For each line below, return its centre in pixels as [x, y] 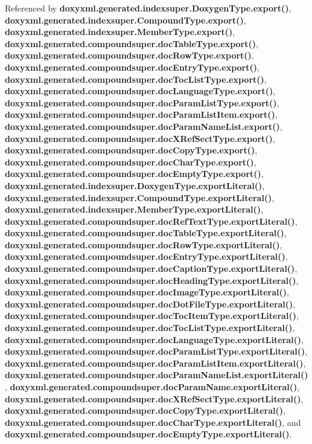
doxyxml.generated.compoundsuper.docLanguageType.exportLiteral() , [154, 339]
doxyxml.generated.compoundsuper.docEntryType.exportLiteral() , [146, 256]
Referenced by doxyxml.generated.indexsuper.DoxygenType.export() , [148, 8]
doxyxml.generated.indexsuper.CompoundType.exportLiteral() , [140, 197]
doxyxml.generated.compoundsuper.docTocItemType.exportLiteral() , [152, 316]
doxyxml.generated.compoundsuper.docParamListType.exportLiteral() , [156, 351]
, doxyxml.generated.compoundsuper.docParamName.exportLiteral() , [152, 387]
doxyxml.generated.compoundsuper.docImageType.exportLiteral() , [147, 292]
